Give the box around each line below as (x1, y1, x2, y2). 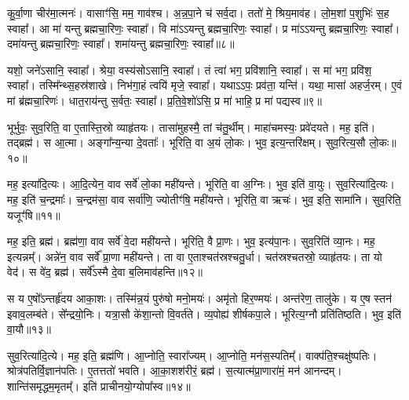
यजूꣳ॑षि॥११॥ (7, 206, 60, 223)
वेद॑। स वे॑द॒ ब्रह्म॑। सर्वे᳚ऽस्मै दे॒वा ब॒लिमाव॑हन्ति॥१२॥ (7, 264, 203, 280)
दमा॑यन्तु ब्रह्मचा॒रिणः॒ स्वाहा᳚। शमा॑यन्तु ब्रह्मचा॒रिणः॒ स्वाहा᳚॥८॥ (7, 35, 235, 52)
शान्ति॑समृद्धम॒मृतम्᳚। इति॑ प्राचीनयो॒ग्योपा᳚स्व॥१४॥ (7, 377, 191, 394)
